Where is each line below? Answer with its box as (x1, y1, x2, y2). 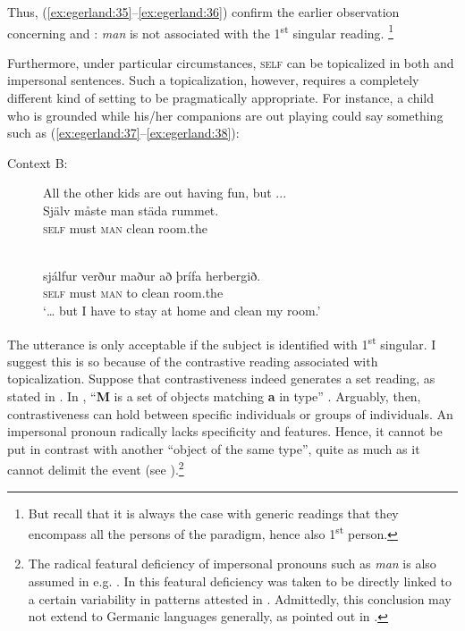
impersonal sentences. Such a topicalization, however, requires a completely (7, 71, 419, 89)
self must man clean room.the (43, 218, 207, 237)
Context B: (7, 153, 68, 172)
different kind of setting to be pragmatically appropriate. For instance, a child (7, 88, 434, 107)
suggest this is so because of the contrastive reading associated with (7, 351, 378, 370)
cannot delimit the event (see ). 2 (7, 458, 184, 479)
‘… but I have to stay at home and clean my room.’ (43, 300, 321, 319)
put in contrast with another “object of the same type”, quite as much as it (7, 439, 420, 458)
